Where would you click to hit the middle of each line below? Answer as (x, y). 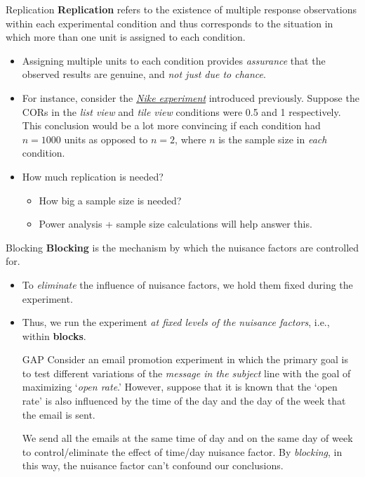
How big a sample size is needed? (110, 200)
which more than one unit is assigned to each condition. (126, 37)
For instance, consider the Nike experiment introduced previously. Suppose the (191, 97)
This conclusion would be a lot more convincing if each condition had (171, 125)
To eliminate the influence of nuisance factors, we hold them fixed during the (187, 284)
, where (191, 139)
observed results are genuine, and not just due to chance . (144, 74)
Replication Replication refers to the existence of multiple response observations (181, 9)
